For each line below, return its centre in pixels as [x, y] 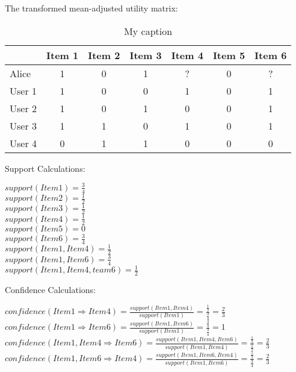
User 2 [23, 108]
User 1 [23, 90]
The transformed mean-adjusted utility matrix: [91, 8]
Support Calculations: [45, 168]
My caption [148, 31]
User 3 [23, 125]
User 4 [23, 143]
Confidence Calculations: [50, 289]
